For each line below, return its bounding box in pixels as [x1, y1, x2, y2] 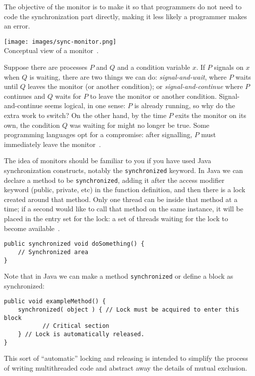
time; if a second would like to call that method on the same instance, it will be [4, 203, 243, 214]
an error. [4, 21, 30, 31]
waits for [55, 90, 81, 101]
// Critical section [42, 322, 109, 330]
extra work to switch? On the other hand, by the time [4, 110, 167, 120]
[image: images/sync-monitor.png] [4, 38, 117, 45]
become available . [4, 223, 60, 233]
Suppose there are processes [4, 62, 87, 72]
